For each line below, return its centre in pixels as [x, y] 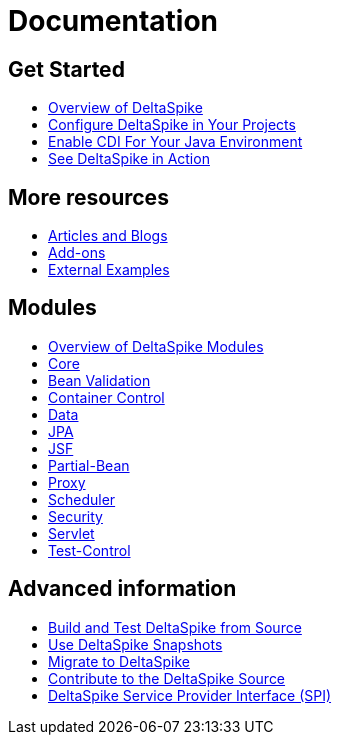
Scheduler [82, 499]
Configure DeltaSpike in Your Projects [172, 125]
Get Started [66, 69]
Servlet [71, 533]
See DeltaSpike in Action [129, 159]
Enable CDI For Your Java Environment [175, 142]
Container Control [106, 397]
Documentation [113, 21]
